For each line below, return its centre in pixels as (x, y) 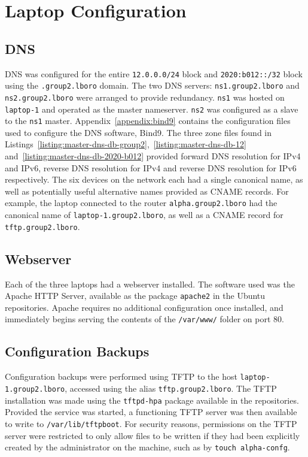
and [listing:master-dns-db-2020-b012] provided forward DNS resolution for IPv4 (153, 156)
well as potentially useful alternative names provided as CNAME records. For (147, 191)
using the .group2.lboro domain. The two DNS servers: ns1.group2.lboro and (152, 85)
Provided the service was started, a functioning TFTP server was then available (151, 412)
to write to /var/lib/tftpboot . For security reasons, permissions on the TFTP (151, 423)
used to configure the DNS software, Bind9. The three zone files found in (138, 132)
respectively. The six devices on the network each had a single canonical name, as (154, 179)
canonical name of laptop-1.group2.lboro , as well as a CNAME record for (144, 215)
